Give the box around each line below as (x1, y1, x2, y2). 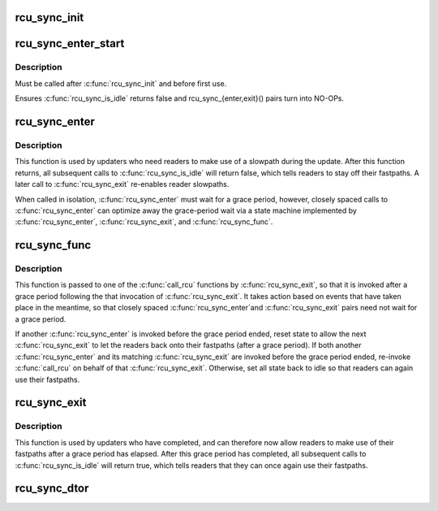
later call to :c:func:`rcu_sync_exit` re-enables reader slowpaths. (15, 180, 230, 189)
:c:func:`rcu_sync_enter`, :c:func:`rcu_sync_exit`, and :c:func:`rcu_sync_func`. (15, 217, 273, 227)
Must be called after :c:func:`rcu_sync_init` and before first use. (15, 78, 227, 89)
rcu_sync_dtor (15, 482, 89, 496)
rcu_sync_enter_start (15, 37, 125, 50)
